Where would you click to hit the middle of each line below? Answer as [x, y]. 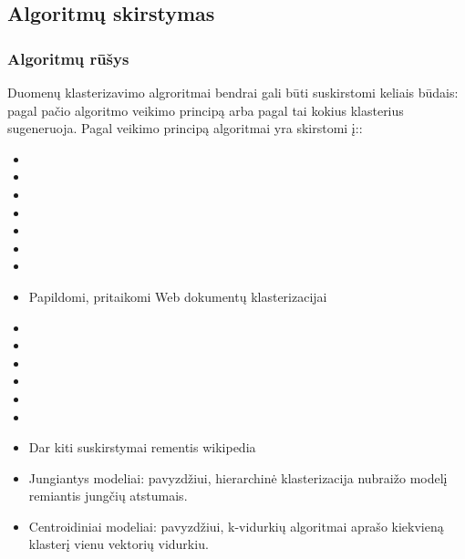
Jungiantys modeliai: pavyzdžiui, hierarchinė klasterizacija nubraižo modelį [238, 477]
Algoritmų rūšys [68, 58]
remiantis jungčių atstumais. [108, 496]
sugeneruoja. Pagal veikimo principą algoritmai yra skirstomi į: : [185, 128]
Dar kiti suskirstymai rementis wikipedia [142, 447]
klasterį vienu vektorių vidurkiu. [119, 544]
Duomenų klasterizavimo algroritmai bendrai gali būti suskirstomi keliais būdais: [233, 92]
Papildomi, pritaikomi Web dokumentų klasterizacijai [178, 296]
